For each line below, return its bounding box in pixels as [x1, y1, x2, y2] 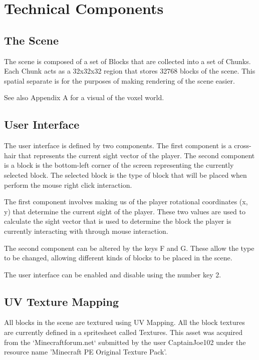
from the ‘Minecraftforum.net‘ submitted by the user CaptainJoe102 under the [4, 336, 246, 347]
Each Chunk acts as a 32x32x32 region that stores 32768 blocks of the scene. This [4, 66, 255, 76]
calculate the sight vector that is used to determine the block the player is [4, 216, 231, 226]
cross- [234, 140, 251, 151]
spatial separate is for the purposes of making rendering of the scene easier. [4, 75, 235, 86]
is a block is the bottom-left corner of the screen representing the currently [4, 160, 234, 170]
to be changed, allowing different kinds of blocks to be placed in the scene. [4, 252, 232, 263]
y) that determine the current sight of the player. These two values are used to [4, 206, 245, 216]
